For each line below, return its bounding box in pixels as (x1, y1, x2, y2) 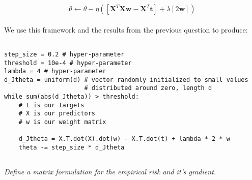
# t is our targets (18, 101, 85, 109)
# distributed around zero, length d (84, 84, 212, 92)
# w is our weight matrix (18, 118, 106, 126)
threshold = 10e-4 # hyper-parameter (4, 59, 132, 67)
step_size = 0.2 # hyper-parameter (4, 50, 125, 58)
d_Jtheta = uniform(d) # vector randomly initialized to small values (4, 76, 248, 83)
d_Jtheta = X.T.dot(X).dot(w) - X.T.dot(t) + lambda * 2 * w (18, 135, 230, 143)
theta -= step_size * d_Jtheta (18, 144, 125, 152)
